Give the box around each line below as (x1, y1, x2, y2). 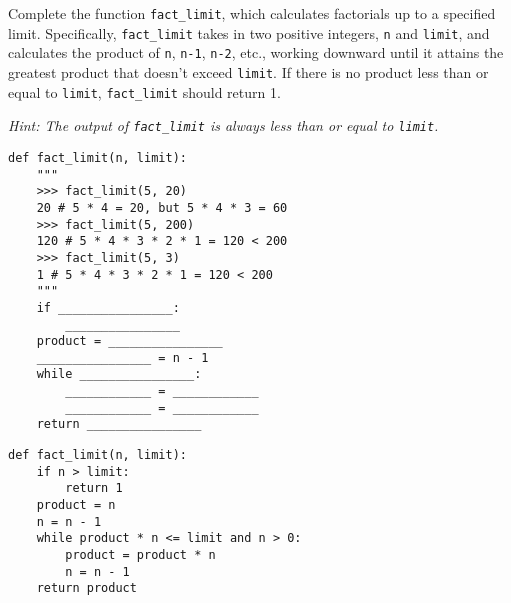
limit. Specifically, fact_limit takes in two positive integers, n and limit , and (8, 22, 490, 43)
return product (36, 581, 137, 596)
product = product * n (65, 548, 216, 563)
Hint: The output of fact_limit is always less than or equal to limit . (8, 115, 439, 136)
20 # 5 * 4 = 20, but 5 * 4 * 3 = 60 (36, 200, 288, 215)
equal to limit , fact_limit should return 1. (8, 81, 281, 102)
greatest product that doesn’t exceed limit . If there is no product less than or (8, 61, 489, 82)
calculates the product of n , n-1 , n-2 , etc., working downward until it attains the (8, 42, 504, 63)
